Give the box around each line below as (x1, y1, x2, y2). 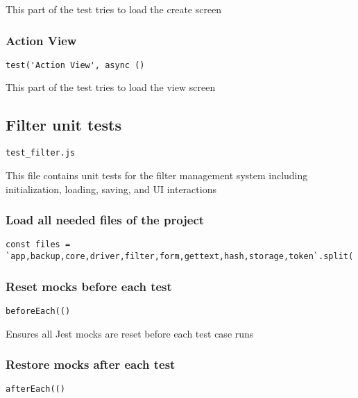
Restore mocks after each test (6, 356, 176, 373)
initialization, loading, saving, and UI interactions (6, 181, 216, 196)
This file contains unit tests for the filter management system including (6, 167, 308, 182)
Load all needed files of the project (6, 211, 205, 229)
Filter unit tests (6, 114, 121, 135)
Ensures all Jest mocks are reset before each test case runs (6, 326, 254, 340)
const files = (6, 240, 71, 250)
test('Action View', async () (6, 60, 145, 70)
